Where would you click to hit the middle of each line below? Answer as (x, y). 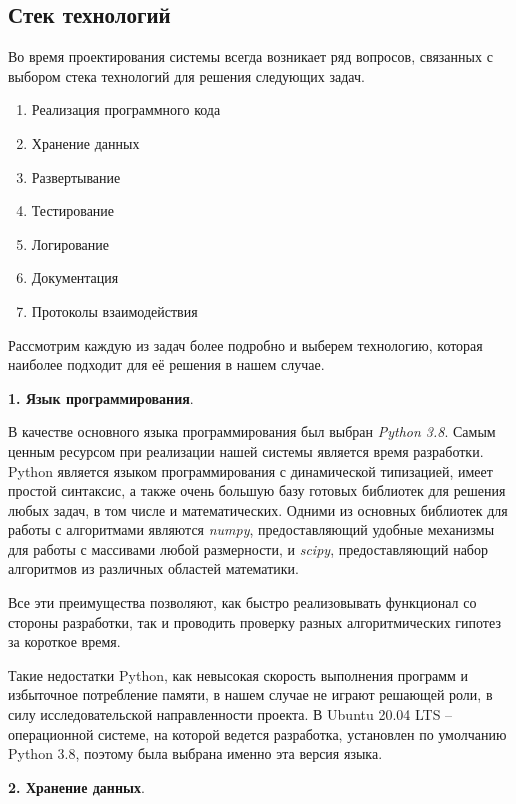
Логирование (70, 243)
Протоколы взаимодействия (114, 310)
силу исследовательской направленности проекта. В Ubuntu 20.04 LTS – (230, 714)
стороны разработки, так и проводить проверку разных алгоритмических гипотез (254, 621)
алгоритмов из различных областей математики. (154, 568)
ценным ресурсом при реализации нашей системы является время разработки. (246, 450)
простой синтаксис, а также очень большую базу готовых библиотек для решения (257, 490)
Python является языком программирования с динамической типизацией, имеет (250, 470)
